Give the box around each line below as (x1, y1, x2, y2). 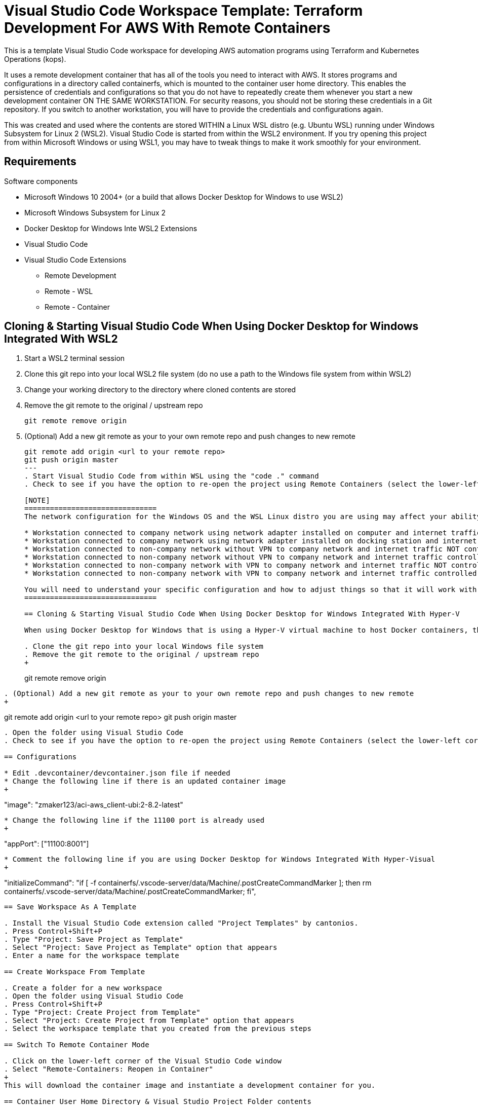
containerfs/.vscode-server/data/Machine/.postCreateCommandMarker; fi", (4, 887, 256, 896)
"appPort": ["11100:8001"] (4, 839, 89, 849)
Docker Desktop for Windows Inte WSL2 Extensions (24, 224, 197, 233)
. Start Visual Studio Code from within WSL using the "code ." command (24, 472, 319, 481)
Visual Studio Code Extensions (24, 255, 127, 264)
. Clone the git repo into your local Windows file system (24, 642, 264, 651)
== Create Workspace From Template (4, 968, 145, 976)
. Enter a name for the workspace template (4, 951, 179, 960)
